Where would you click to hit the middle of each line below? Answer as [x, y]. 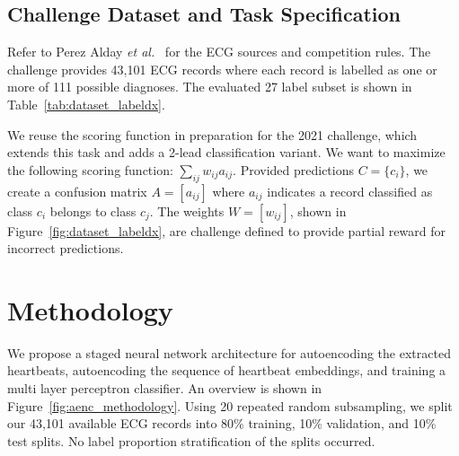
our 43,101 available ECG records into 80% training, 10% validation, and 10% [222, 423]
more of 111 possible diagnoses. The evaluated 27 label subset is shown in [210, 87]
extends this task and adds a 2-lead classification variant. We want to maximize [226, 152]
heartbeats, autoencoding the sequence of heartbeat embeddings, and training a [227, 370]
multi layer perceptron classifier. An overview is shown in [165, 388]
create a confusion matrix [77, 191]
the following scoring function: [90, 169]
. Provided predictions [294, 169]
